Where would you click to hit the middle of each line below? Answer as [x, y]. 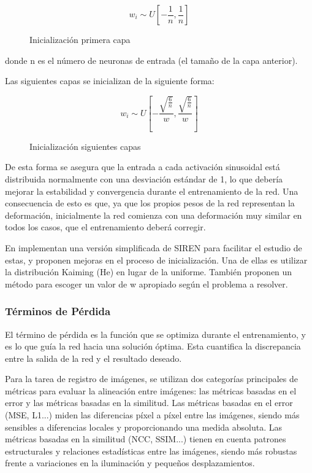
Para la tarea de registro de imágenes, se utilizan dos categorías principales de [152, 379]
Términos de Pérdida [58, 311]
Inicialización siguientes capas [85, 146]
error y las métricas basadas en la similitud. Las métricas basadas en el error [149, 403]
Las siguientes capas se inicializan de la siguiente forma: [110, 81]
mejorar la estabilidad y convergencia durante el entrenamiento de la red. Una [152, 191]
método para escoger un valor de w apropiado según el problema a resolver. [146, 283]
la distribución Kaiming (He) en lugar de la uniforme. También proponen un [149, 272]
